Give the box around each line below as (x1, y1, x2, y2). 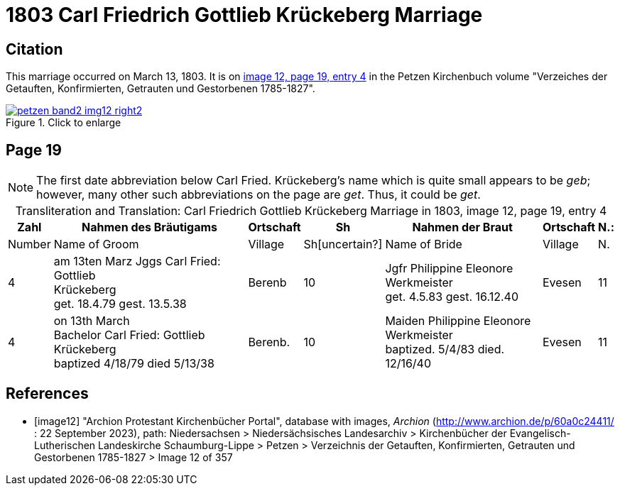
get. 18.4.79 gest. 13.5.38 (53, 297, 187, 311)
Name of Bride (385, 237, 462, 252)
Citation (6, 40, 63, 58)
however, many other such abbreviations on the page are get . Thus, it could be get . (36, 187, 481, 202)
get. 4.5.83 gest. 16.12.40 (385, 289, 518, 304)
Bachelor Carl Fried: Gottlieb (53, 328, 205, 343)
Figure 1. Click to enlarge (6, 116, 121, 129)
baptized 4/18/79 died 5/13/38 (53, 356, 214, 371)
